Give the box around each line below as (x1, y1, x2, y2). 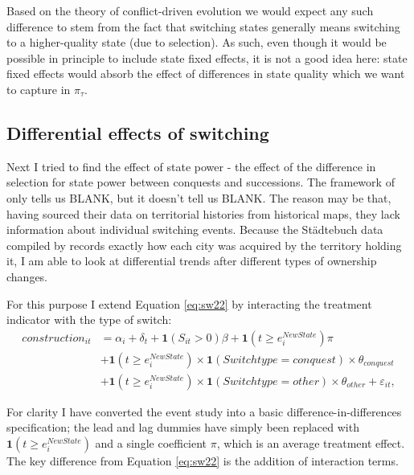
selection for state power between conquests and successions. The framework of (6, 174, 395, 190)
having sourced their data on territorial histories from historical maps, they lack (6, 205, 400, 222)
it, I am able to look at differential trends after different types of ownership (6, 252, 377, 269)
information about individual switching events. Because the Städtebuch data (6, 221, 383, 238)
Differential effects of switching (6, 120, 269, 145)
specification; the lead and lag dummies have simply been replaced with (6, 419, 359, 436)
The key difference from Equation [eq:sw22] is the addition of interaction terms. (6, 452, 399, 469)
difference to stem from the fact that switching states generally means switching (6, 18, 400, 35)
